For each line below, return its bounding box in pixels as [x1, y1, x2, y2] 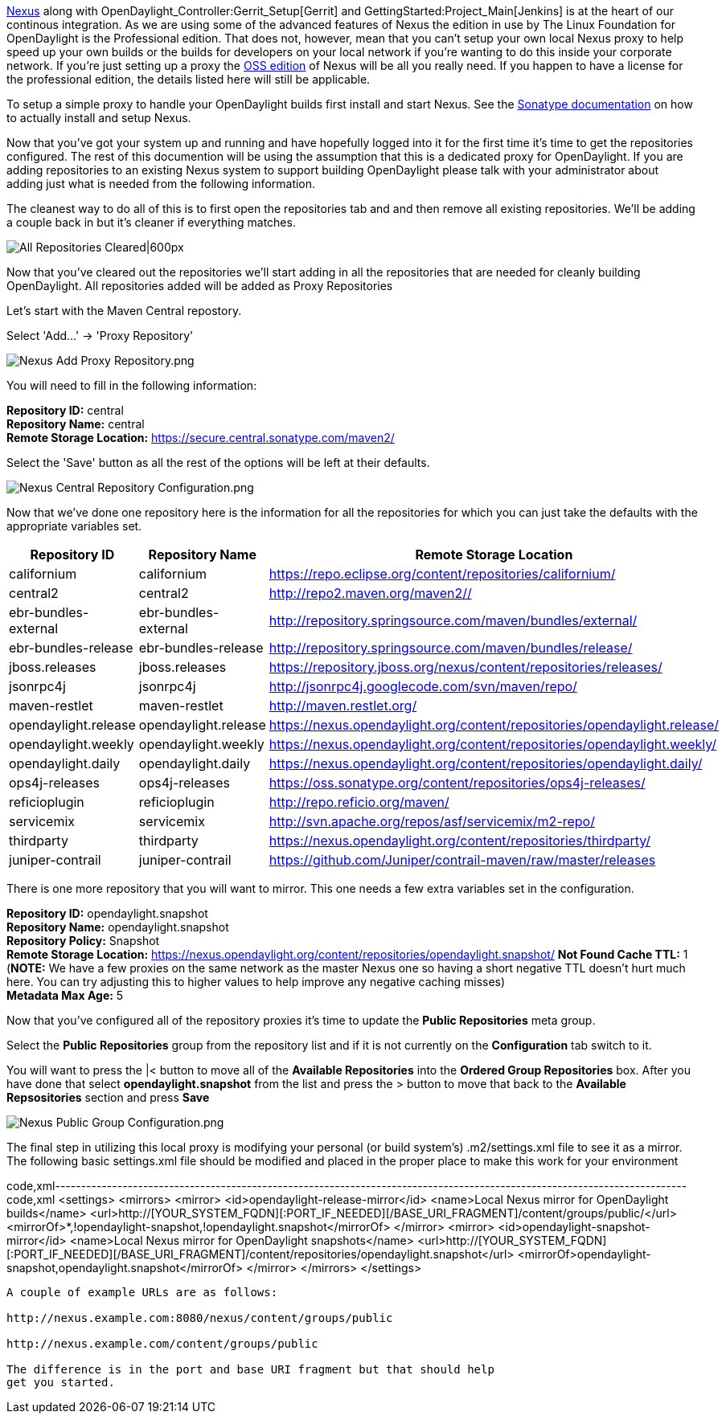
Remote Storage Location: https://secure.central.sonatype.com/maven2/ [6, 431, 395, 444]
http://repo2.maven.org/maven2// [269, 585, 472, 601]
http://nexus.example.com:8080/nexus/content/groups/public [6, 1312, 393, 1324]
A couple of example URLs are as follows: [6, 1286, 278, 1299]
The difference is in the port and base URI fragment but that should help [6, 1363, 494, 1376]
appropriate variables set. [6, 519, 142, 533]
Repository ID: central [6, 403, 124, 417]
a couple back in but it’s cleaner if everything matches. [6, 215, 296, 229]
